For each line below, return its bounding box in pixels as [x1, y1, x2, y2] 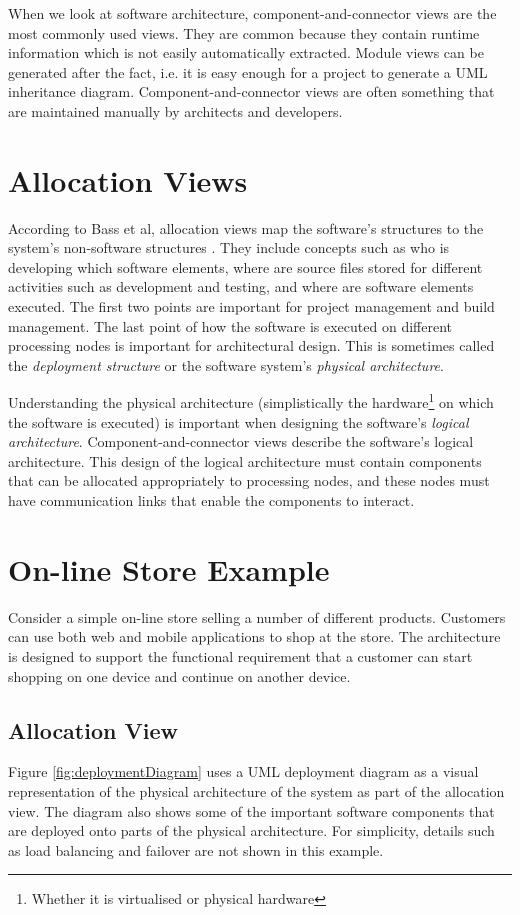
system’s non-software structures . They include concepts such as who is [8, 237, 450, 258]
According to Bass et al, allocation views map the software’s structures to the [8, 217, 484, 238]
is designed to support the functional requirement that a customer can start [8, 645, 473, 666]
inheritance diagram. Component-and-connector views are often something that [8, 81, 495, 102]
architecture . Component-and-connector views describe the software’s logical [8, 431, 474, 452]
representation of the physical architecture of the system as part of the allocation [8, 780, 505, 801]
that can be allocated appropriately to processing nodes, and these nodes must [8, 470, 490, 491]
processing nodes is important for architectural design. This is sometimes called [8, 335, 495, 356]
